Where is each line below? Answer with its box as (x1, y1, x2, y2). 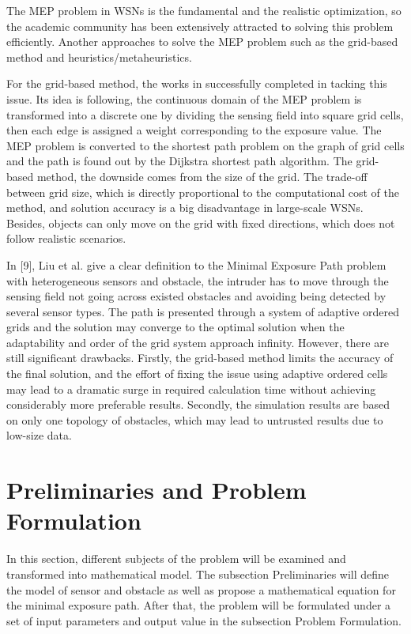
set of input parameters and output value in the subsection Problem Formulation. (6, 612, 402, 628)
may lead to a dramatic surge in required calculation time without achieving (6, 380, 376, 397)
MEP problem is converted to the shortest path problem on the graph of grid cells (6, 137, 405, 153)
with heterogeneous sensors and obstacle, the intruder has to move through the (6, 272, 389, 289)
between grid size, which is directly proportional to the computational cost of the (6, 183, 399, 200)
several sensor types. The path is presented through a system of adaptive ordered (6, 303, 400, 319)
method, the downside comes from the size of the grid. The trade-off (36, 168, 368, 184)
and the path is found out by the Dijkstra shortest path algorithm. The (6, 153, 353, 169)
